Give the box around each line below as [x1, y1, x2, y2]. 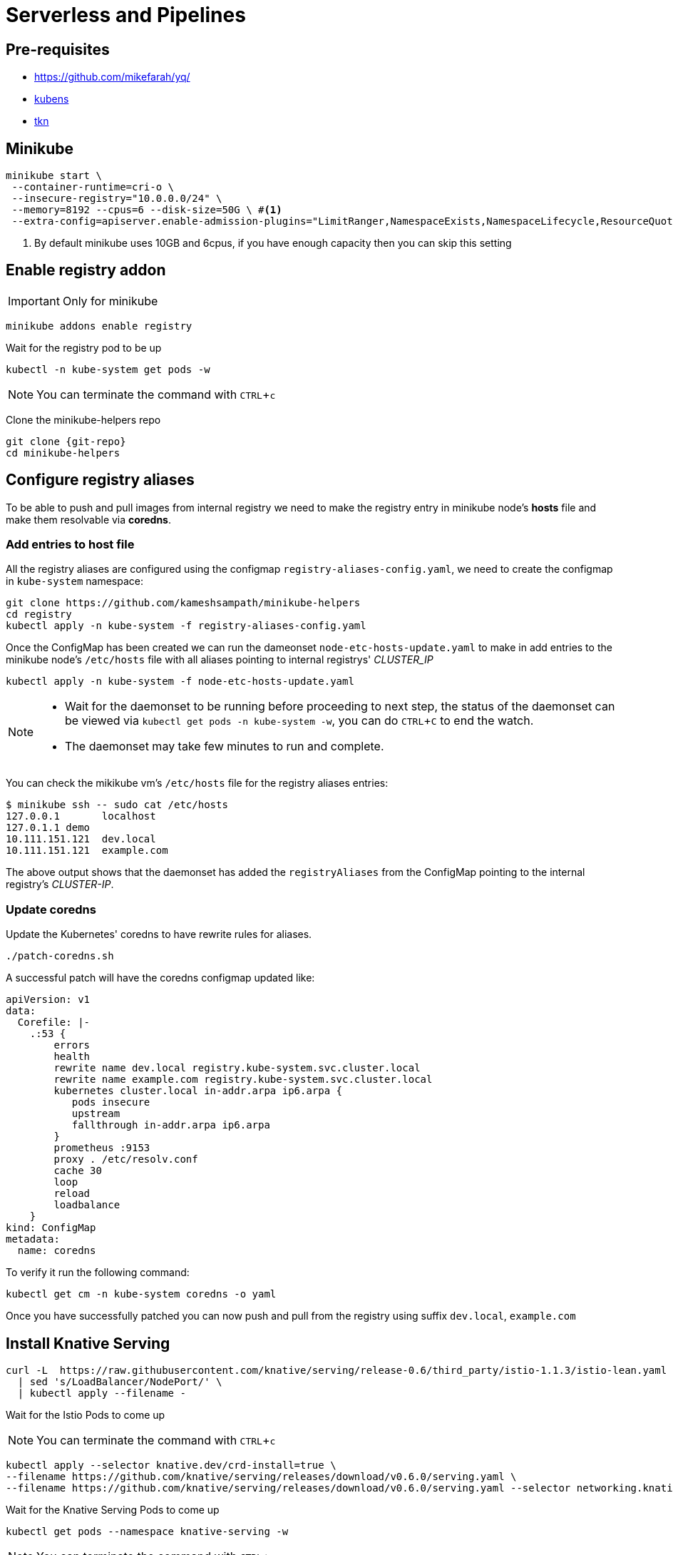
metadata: [6, 1233, 60, 1245]
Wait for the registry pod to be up [6, 341, 162, 354]
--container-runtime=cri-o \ [11, 181, 175, 193]
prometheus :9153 [53, 1142, 150, 1154]
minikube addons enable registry [6, 320, 192, 332]
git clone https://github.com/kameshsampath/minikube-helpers [6, 597, 361, 609]
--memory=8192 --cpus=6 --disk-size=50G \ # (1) [11, 204, 282, 216]
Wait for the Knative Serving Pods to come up [6, 1504, 220, 1516]
